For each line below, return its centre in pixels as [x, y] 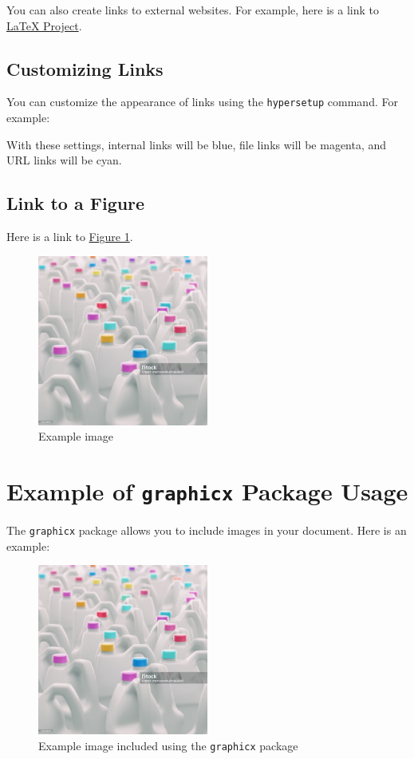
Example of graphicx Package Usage [207, 491]
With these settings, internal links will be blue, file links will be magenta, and [197, 144]
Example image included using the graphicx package [168, 745]
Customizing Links [85, 68]
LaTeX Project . [44, 25]
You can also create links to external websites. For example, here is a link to [193, 10]
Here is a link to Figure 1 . [70, 237]
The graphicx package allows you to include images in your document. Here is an [207, 530]
